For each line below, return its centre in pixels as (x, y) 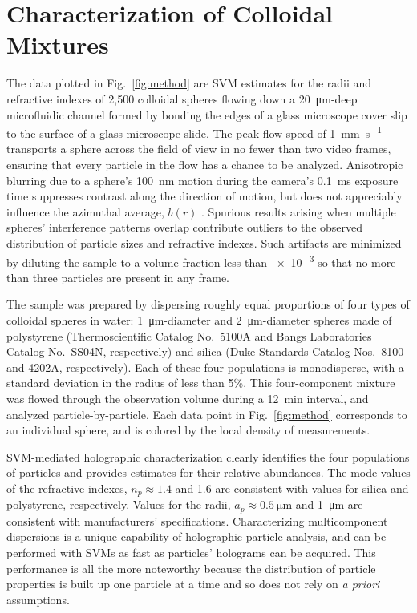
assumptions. (38, 599)
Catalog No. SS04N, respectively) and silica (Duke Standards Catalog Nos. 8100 (205, 351)
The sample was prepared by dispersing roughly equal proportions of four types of (208, 304)
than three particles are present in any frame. (118, 277)
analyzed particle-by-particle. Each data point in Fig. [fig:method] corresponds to (207, 414)
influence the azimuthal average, (85, 211)
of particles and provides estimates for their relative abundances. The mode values (208, 472)
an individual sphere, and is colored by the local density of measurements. (188, 430)
